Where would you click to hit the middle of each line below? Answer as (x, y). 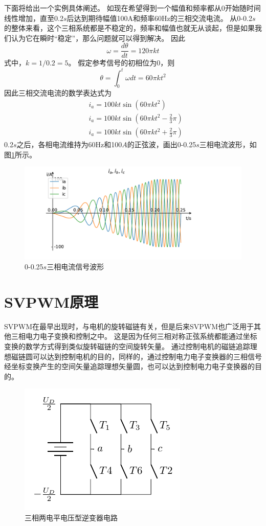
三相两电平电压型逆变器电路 (71, 518)
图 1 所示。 (20, 154)
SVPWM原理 (51, 301)
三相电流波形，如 (228, 144)
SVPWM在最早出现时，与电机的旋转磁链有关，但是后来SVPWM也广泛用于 (129, 326)
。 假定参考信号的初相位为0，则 (121, 63)
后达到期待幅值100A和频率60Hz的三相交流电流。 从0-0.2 (159, 18)
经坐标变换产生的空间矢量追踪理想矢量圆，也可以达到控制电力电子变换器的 (129, 366)
